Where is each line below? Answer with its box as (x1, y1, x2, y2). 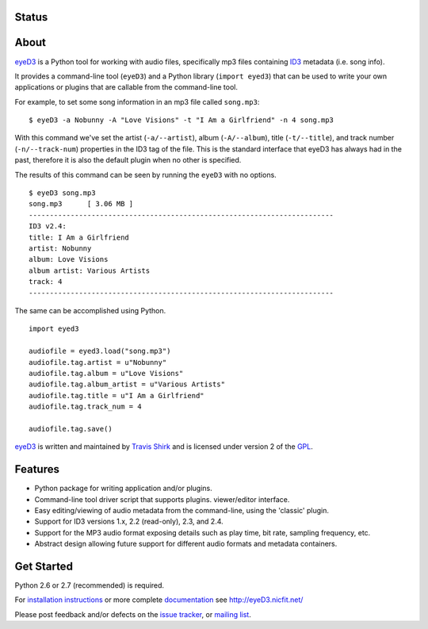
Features (14, 462, 59, 476)
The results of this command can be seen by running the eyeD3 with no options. (14, 170, 277, 179)
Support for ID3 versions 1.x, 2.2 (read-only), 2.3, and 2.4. (34, 516, 224, 527)
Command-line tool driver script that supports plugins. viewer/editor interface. (34, 494, 290, 504)
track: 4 (29, 278, 63, 286)
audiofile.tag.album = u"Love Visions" (29, 369, 184, 378)
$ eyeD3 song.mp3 (29, 189, 96, 198)
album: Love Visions (29, 255, 109, 264)
